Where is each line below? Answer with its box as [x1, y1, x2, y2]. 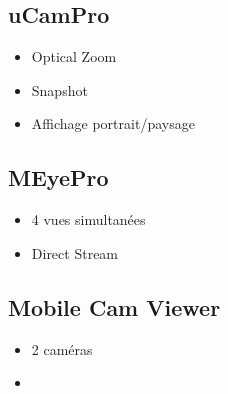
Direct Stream [31, 242, 119, 263]
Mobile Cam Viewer [8, 291, 221, 322]
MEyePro [8, 162, 109, 193]
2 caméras [31, 338, 93, 359]
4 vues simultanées [31, 209, 146, 230]
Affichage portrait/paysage [31, 113, 195, 134]
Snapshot [31, 79, 88, 100]
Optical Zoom [31, 46, 117, 67]
